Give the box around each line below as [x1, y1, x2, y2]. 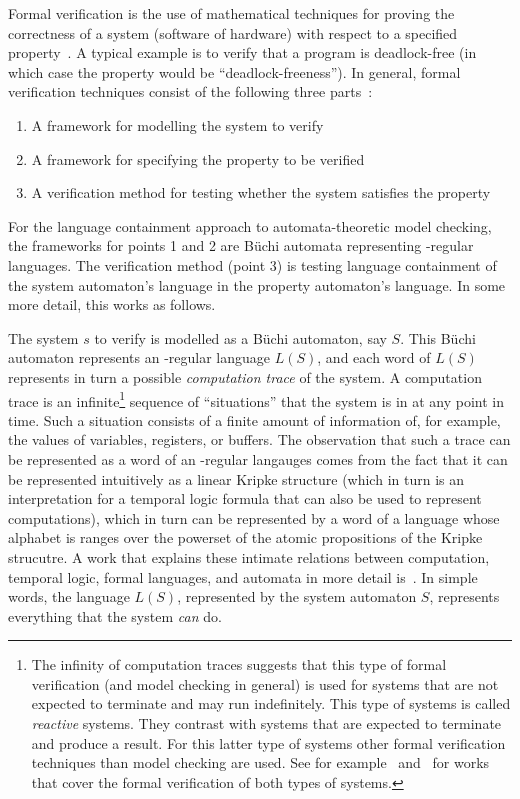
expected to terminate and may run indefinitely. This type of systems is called [31, 693, 511, 714]
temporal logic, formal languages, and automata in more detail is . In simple [8, 566, 478, 587]
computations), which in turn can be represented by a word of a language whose [8, 507, 500, 528]
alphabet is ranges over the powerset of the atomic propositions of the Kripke [8, 527, 483, 548]
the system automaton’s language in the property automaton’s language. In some [8, 274, 506, 295]
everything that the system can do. [8, 605, 222, 626]
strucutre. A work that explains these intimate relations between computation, [8, 546, 490, 567]
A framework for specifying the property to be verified [31, 148, 365, 169]
